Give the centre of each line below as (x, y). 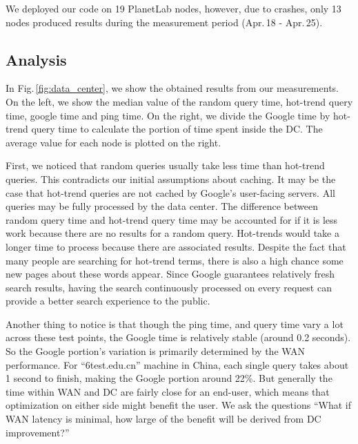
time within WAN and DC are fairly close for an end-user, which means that (168, 391)
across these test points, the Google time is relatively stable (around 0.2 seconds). (178, 337)
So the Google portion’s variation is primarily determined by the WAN (156, 351)
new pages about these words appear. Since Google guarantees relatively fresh (170, 274)
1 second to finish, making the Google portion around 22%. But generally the (169, 378)
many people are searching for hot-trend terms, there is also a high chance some (175, 260)
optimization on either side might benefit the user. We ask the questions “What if (178, 405)
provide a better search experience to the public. (108, 301)
